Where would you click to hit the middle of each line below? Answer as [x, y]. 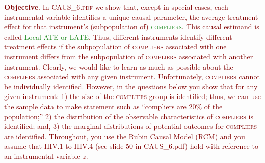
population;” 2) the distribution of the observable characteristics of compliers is [129, 116]
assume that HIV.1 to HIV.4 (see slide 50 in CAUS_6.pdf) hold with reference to [131, 146]
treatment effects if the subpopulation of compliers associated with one [115, 46]
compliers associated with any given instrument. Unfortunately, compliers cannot [132, 76]
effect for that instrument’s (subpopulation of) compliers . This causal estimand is [132, 27]
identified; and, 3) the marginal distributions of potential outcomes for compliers [131, 126]
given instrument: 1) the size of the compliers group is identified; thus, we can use [132, 96]
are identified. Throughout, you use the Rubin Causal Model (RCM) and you [125, 136]
